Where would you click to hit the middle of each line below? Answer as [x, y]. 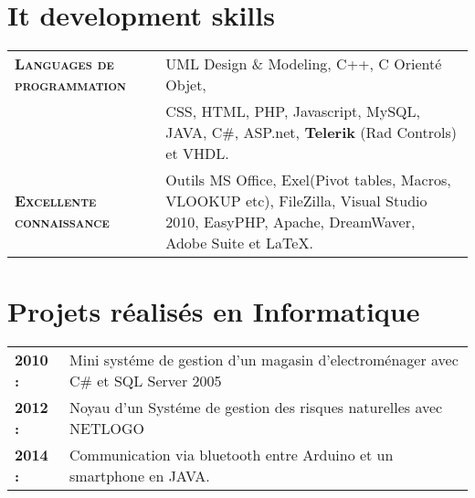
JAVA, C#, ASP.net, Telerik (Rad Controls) [311, 132]
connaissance [62, 222]
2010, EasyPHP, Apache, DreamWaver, [290, 222]
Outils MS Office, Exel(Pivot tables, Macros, [308, 180]
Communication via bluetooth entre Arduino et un [232, 455]
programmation [70, 85]
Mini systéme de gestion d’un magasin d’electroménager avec [264, 360]
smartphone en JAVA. [140, 476]
